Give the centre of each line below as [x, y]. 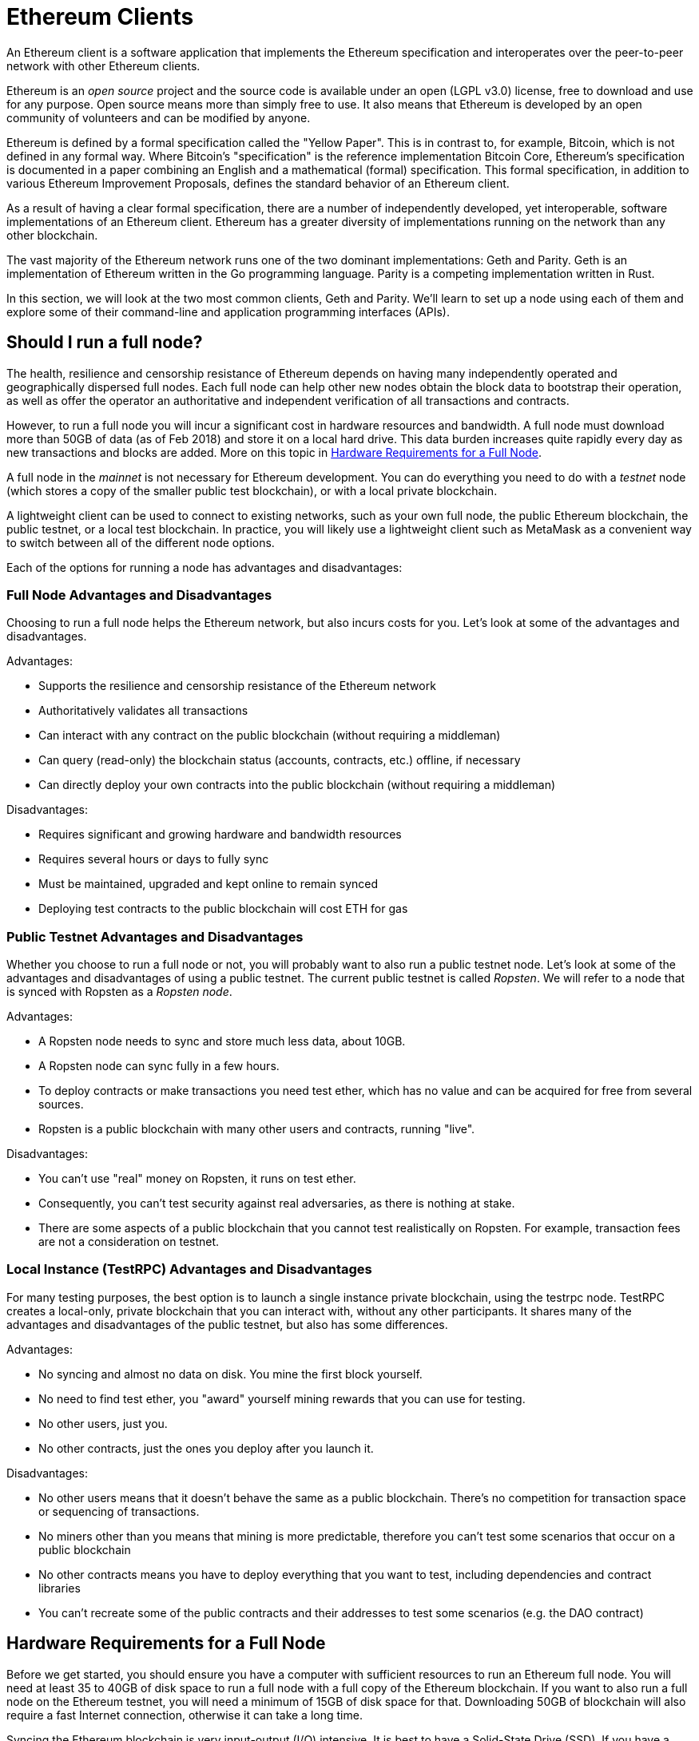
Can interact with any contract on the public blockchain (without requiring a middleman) [270, 736]
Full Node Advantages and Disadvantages [139, 595]
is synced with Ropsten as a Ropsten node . [119, 992]
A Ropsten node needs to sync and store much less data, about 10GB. [222, 1041]
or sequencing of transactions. [119, 1511]
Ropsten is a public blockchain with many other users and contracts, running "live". [257, 1129]
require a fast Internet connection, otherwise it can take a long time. [185, 1715]
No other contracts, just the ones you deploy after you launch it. [206, 1448]
